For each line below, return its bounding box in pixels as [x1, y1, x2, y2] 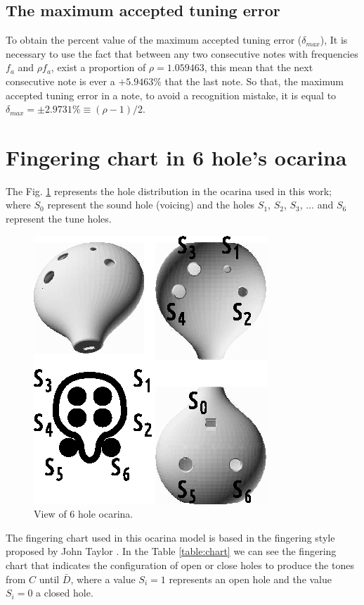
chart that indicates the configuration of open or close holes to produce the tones [6, 558, 354, 573]
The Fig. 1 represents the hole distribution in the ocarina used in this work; [6, 183, 332, 198]
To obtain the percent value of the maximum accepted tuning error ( [6, 32, 302, 47]
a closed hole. [36, 585, 93, 600]
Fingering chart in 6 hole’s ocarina [6, 142, 347, 171]
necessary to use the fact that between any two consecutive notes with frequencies [6, 46, 358, 61]
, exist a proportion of [51, 60, 146, 75]
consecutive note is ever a [6, 73, 115, 88]
